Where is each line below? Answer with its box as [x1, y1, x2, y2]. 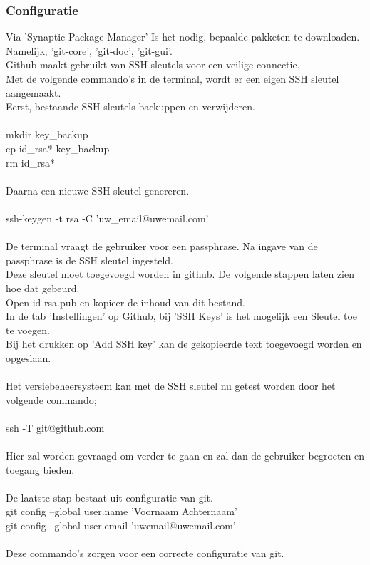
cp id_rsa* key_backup [6, 140, 110, 155]
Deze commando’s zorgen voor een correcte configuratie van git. [6, 546, 284, 561]
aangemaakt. [6, 85, 61, 100]
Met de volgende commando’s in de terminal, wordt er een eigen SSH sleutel [6, 71, 339, 85]
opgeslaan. [6, 350, 51, 365]
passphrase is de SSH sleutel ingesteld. [6, 252, 173, 267]
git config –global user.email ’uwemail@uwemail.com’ [6, 518, 236, 532]
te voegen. [6, 322, 50, 337]
